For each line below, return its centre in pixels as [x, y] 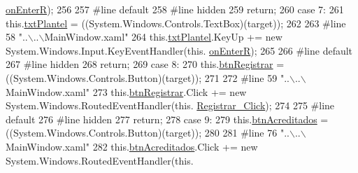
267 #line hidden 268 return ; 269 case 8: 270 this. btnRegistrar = [145, 64]
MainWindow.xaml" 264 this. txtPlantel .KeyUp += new [163, 37]
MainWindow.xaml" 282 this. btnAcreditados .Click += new [132, 146]
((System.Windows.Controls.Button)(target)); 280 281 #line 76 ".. [148, 133]
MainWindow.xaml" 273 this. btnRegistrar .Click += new [126, 91]
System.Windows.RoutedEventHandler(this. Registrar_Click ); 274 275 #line [170, 105]
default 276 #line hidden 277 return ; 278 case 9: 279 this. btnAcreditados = [167, 119]
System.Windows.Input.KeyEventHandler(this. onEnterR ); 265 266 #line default [179, 50]
